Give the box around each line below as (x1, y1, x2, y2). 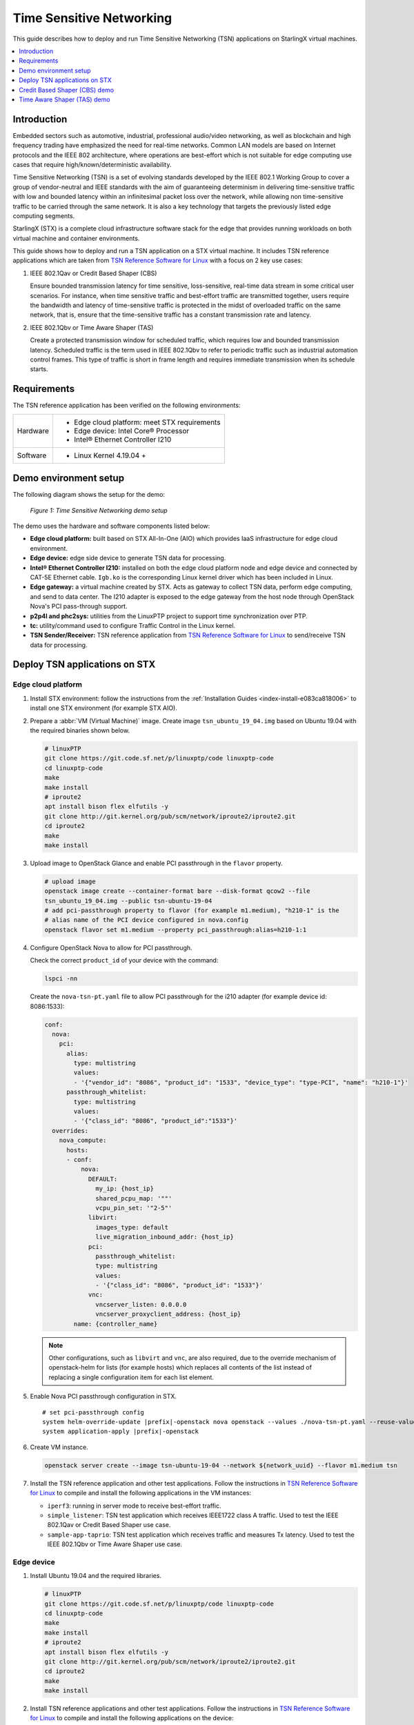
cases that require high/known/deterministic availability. (12, 160, 172, 168)
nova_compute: (59, 1136, 107, 1145)
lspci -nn (44, 975, 78, 983)
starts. (30, 365, 48, 373)
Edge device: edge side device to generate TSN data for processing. (30, 554, 226, 562)
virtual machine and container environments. (12, 234, 140, 242)
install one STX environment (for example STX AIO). (30, 704, 177, 712)
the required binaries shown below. (30, 727, 130, 734)
